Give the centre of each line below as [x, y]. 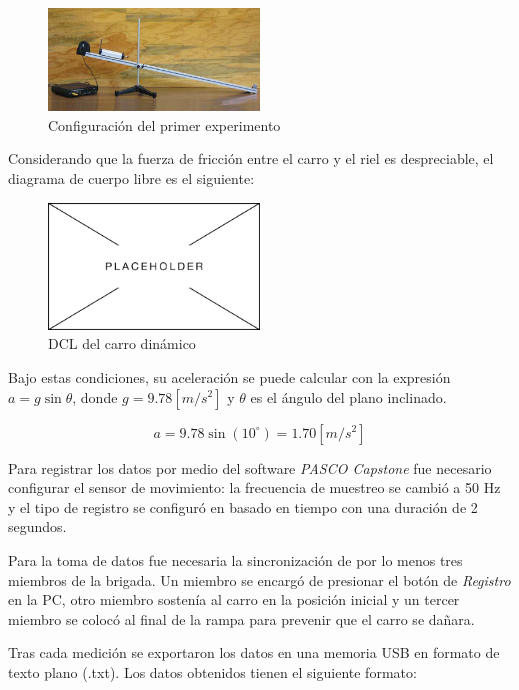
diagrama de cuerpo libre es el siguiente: [131, 178]
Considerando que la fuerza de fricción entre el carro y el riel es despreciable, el [251, 158]
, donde [95, 396]
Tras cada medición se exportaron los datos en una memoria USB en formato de [254, 652]
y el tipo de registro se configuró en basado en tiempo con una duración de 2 [243, 506]
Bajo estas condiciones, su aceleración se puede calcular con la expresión [229, 376]
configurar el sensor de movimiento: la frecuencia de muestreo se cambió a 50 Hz [254, 487]
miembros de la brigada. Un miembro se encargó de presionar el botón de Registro [259, 579]
